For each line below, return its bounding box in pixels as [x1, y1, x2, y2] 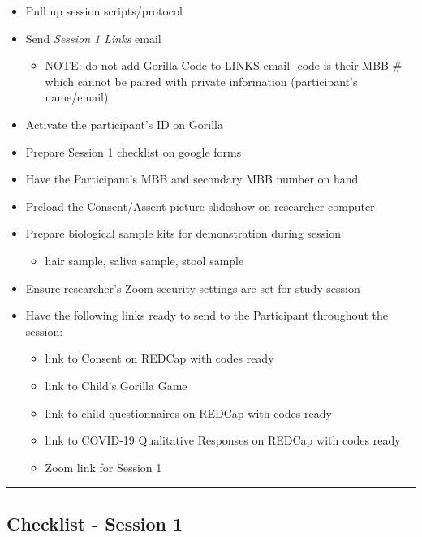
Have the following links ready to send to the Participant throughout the [25, 307, 388, 324]
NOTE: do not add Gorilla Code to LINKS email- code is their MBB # [45, 57, 403, 74]
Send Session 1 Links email [25, 29, 161, 46]
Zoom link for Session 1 [45, 458, 162, 475]
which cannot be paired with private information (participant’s [45, 72, 358, 89]
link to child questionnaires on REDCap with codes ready [45, 404, 332, 421]
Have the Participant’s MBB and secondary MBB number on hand [25, 170, 359, 187]
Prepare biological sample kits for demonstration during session [25, 225, 342, 242]
